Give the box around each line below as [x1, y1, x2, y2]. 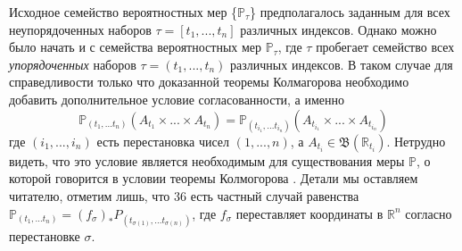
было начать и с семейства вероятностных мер [9, 38, 262, 56]
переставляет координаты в [235, 204, 384, 222]
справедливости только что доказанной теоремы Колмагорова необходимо [9, 72, 409, 91]
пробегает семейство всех [316, 38, 455, 56]
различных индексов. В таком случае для [230, 54, 453, 73]
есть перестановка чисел [96, 131, 230, 150]
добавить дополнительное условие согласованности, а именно [9, 89, 344, 108]
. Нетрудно [386, 131, 446, 150]
